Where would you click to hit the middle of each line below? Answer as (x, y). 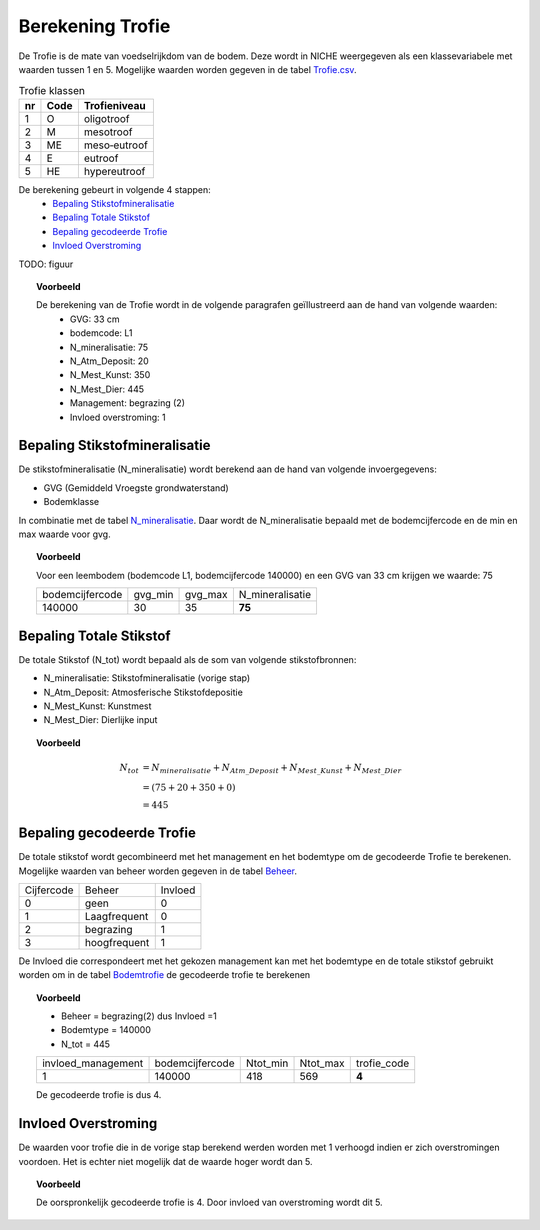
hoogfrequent (117, 942)
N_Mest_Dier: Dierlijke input (100, 720)
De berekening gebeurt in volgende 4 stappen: (115, 189)
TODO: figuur (46, 264)
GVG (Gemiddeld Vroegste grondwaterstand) (136, 487)
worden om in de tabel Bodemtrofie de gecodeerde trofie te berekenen (164, 975)
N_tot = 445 (85, 1044)
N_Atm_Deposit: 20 (109, 361)
